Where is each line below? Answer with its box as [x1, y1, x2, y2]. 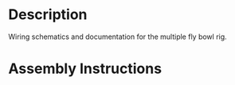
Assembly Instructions [8, 60, 162, 78]
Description [8, 6, 88, 24]
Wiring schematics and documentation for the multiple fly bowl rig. [8, 32, 227, 41]
